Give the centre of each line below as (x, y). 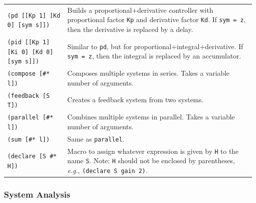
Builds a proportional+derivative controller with (140, 10)
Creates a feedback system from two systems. (135, 100)
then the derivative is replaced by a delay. (130, 29)
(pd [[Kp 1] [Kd (34, 15)
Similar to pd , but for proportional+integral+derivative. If (155, 46)
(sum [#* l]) (29, 139)
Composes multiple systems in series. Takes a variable (148, 73)
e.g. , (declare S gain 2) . (107, 170)
